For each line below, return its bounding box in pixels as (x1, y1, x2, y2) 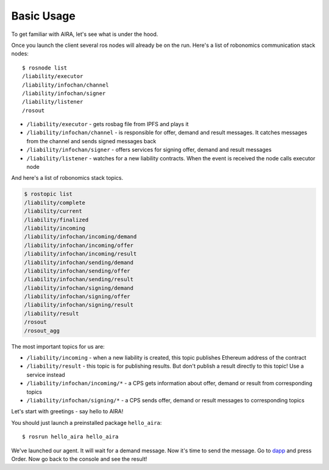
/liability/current (24, 208, 82, 215)
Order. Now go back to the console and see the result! (11, 455, 147, 463)
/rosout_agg (24, 327, 60, 334)
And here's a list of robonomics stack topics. (11, 174, 124, 182)
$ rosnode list (22, 64, 68, 71)
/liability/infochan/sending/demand (24, 259, 134, 266)
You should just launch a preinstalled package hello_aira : (11, 419, 162, 426)
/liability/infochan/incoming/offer (24, 241, 134, 249)
